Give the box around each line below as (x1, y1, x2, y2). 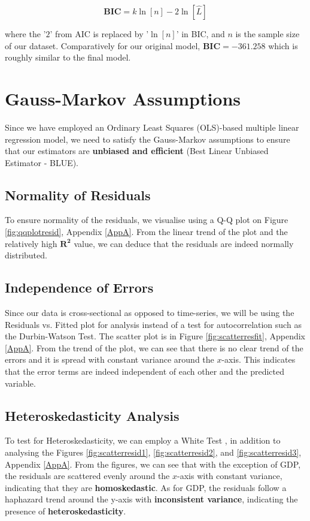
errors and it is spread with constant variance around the (5, 353, 214, 366)
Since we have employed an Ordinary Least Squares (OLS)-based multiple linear (5, 121, 299, 133)
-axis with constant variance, (177, 469, 282, 482)
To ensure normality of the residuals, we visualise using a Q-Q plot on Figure (5, 213, 288, 226)
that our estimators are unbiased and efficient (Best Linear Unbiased (5, 144, 269, 157)
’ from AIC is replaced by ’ (50, 28, 149, 40)
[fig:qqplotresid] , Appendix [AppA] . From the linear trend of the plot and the (5, 225, 288, 238)
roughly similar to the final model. (5, 51, 131, 64)
